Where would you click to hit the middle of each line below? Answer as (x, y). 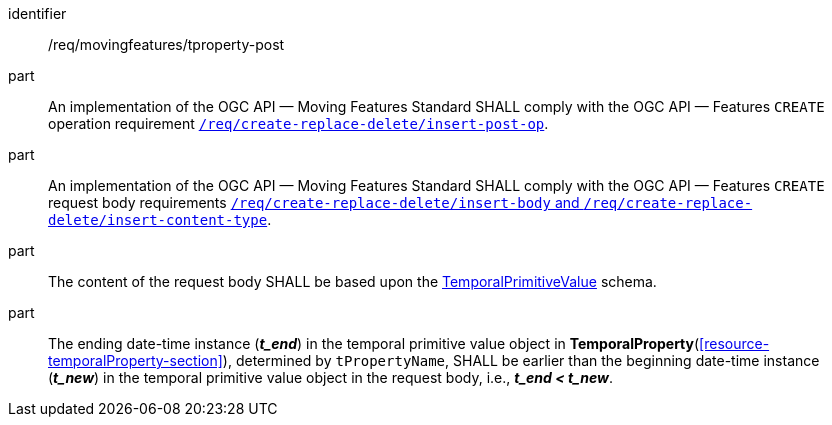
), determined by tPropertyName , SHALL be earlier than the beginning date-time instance (521, 360)
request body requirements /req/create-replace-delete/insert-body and (314, 202)
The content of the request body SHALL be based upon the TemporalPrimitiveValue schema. (352, 281)
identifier (37, 13)
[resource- (734, 343)
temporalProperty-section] (135, 360)
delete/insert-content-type (158, 220)
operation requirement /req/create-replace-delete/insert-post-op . (298, 123)
